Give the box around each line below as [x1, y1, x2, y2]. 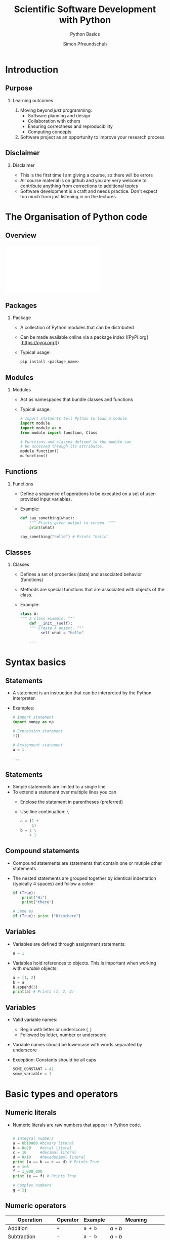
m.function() [20, 454, 48, 459]
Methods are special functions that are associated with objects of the [20, 587, 165, 593]
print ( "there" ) [22, 900, 54, 905]
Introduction [5, 64, 59, 75]
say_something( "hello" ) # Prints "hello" [20, 534, 109, 539]
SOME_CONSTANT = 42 [12, 1067, 54, 1072]
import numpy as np [12, 720, 54, 725]
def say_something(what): [20, 515, 75, 520]
